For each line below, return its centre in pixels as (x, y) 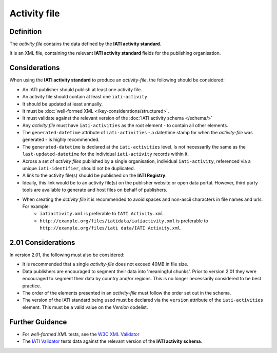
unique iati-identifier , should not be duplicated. (79, 169)
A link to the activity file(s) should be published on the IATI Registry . (94, 175)
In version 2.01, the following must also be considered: (67, 255)
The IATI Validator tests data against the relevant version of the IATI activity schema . (112, 341)
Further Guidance (38, 322)
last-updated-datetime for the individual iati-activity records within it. (106, 154)
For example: (36, 206)
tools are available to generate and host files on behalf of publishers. (95, 190)
